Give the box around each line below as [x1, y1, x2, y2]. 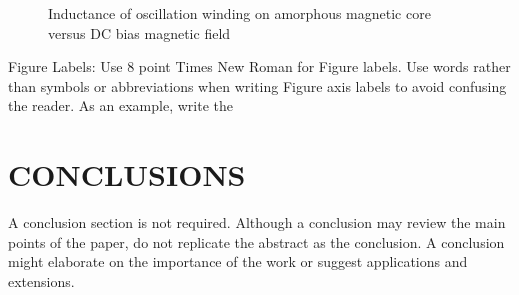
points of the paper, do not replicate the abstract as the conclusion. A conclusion [8, 231, 505, 252]
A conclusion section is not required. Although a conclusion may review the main [8, 212, 506, 233]
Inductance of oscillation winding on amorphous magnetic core [48, 3, 431, 23]
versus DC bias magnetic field [48, 22, 231, 43]
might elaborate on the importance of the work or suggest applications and [8, 251, 468, 272]
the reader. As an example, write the [8, 95, 233, 116]
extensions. [8, 270, 75, 291]
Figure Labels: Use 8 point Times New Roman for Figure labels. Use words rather [8, 56, 511, 77]
